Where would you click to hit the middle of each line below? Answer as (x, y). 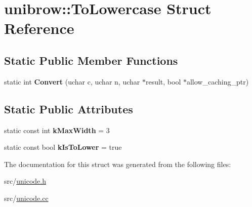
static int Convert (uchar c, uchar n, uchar (72, 81)
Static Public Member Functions (91, 60)
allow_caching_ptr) (218, 81)
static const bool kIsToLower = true (63, 147)
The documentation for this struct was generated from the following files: (118, 164)
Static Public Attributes (69, 109)
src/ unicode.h (25, 181)
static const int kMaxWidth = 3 (57, 130)
